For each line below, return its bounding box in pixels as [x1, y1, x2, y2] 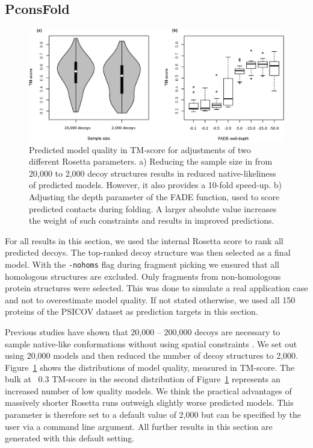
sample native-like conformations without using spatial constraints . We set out [5, 337, 297, 350]
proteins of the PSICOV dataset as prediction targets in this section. [5, 305, 258, 318]
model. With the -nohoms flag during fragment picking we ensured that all [5, 257, 279, 270]
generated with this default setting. [5, 432, 135, 444]
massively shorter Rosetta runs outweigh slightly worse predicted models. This [5, 396, 294, 409]
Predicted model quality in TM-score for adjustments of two [29, 143, 251, 156]
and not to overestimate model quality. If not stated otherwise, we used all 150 [5, 293, 296, 306]
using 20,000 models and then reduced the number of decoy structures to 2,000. [5, 349, 298, 362]
